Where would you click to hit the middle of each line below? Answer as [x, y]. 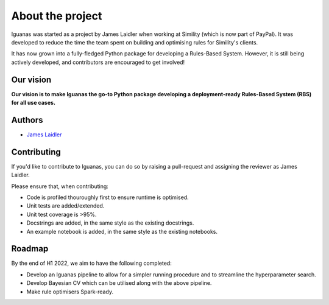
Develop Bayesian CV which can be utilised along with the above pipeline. [119, 283]
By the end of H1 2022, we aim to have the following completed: [91, 263]
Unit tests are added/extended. [65, 206]
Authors [27, 120]
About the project [57, 16]
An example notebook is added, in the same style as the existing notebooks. [122, 231]
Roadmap [30, 249]
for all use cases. [34, 103]
